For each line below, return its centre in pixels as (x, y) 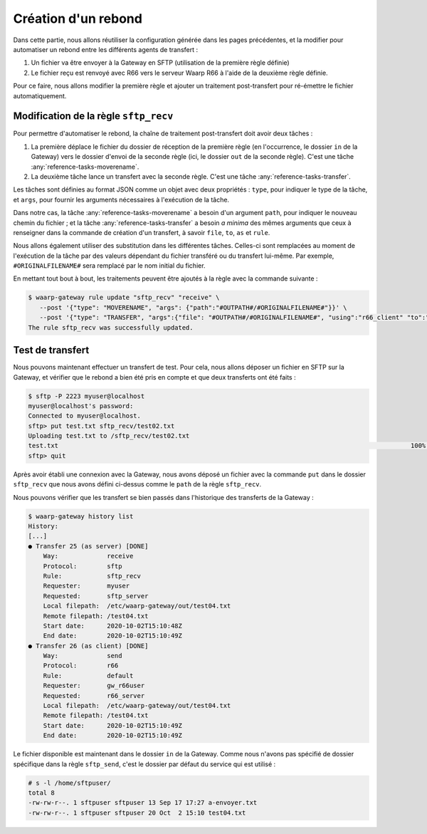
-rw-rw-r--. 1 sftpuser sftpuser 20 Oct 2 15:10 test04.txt (137, 813)
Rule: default (88, 676)
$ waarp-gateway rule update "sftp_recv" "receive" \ (124, 298)
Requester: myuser (86, 586)
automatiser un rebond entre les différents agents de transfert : (106, 49)
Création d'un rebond (78, 19)
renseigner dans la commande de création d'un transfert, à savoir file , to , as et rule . (142, 232)
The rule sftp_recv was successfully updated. (111, 327)
